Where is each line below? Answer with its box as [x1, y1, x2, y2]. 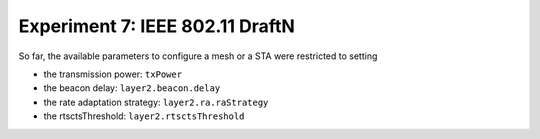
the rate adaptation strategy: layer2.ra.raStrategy [43, 96, 269, 108]
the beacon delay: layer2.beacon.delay [43, 82, 221, 94]
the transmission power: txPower [43, 68, 183, 80]
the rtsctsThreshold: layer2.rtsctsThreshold [43, 110, 245, 122]
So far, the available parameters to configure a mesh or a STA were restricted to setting [18, 50, 378, 62]
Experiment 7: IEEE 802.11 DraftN [18, 15, 295, 37]
